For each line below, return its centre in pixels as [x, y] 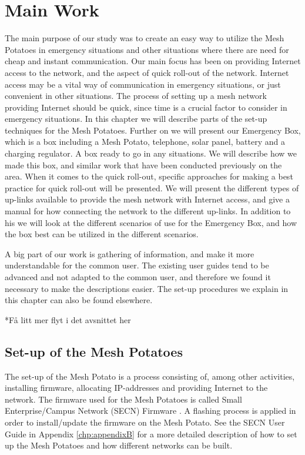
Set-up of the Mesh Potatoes [94, 351]
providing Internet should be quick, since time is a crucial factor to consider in [146, 107]
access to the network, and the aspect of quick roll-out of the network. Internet [147, 72]
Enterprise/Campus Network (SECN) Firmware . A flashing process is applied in [150, 411]
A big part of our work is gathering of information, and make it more [130, 253]
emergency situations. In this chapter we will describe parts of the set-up [136, 119]
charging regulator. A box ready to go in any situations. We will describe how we [151, 153]
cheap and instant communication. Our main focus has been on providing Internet [153, 61]
